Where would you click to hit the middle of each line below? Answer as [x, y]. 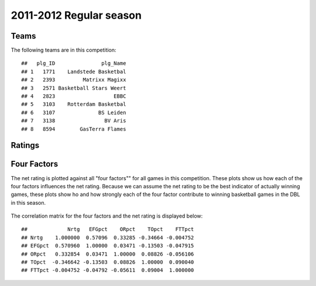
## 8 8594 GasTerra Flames [74, 129]
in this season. [28, 202]
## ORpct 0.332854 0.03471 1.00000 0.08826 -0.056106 [108, 254]
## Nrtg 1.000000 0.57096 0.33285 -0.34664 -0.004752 [108, 237]
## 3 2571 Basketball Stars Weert [74, 88]
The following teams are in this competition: [63, 50]
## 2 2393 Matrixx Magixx [74, 80]
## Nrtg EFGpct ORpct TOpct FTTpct [108, 229]
